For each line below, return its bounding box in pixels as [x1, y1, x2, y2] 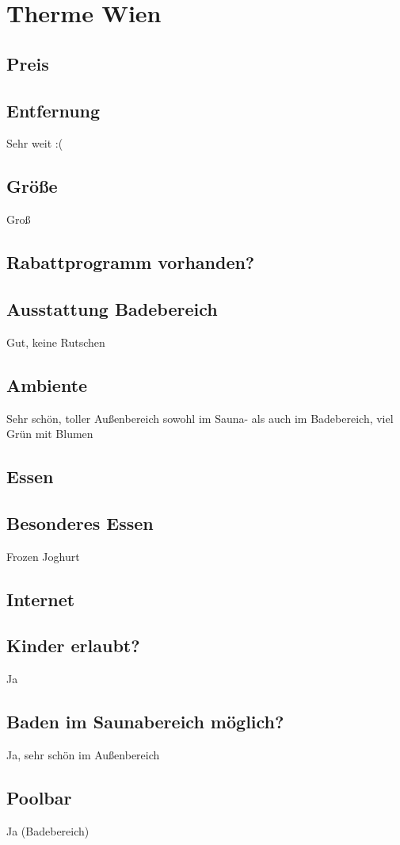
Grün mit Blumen [6, 425, 93, 442]
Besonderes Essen [6, 510, 154, 535]
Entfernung [6, 98, 101, 122]
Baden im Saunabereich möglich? [6, 709, 284, 734]
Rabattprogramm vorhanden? [6, 250, 255, 275]
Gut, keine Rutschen [6, 333, 105, 350]
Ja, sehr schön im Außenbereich [6, 747, 160, 763]
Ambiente [6, 372, 88, 397]
